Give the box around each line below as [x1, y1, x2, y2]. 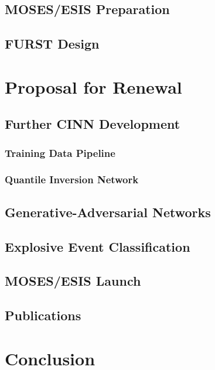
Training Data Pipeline [5, 145, 115, 160]
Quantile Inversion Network [5, 172, 139, 187]
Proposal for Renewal [5, 74, 182, 98]
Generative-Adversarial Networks [5, 203, 211, 221]
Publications [5, 306, 81, 324]
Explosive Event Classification [5, 237, 190, 255]
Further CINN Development [5, 115, 180, 133]
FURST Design [5, 35, 100, 53]
